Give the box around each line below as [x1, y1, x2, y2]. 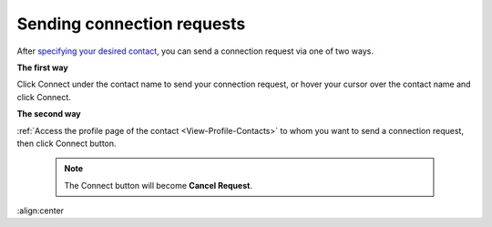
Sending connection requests [16, 14, 246, 34]
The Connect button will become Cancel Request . [64, 180, 252, 191]
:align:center [16, 205, 64, 216]
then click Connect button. [16, 138, 118, 149]
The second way [16, 108, 81, 119]
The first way [16, 62, 68, 73]
